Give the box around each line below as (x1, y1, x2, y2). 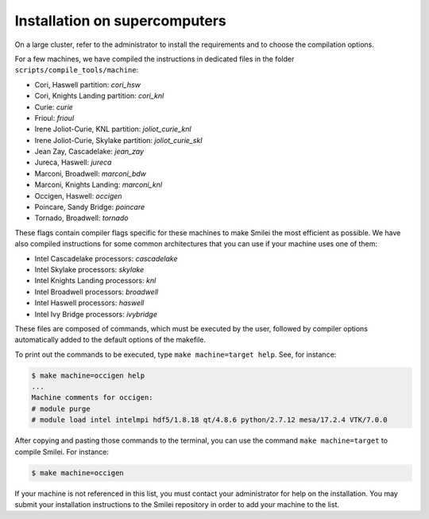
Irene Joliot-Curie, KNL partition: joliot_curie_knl (34, 124, 191, 134)
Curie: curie (34, 102, 73, 111)
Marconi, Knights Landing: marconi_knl (34, 180, 163, 190)
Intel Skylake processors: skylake (34, 265, 145, 274)
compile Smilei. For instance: (14, 447, 109, 456)
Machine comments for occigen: (31, 393, 154, 402)
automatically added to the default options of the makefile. (14, 335, 207, 345)
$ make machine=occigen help (31, 370, 145, 380)
